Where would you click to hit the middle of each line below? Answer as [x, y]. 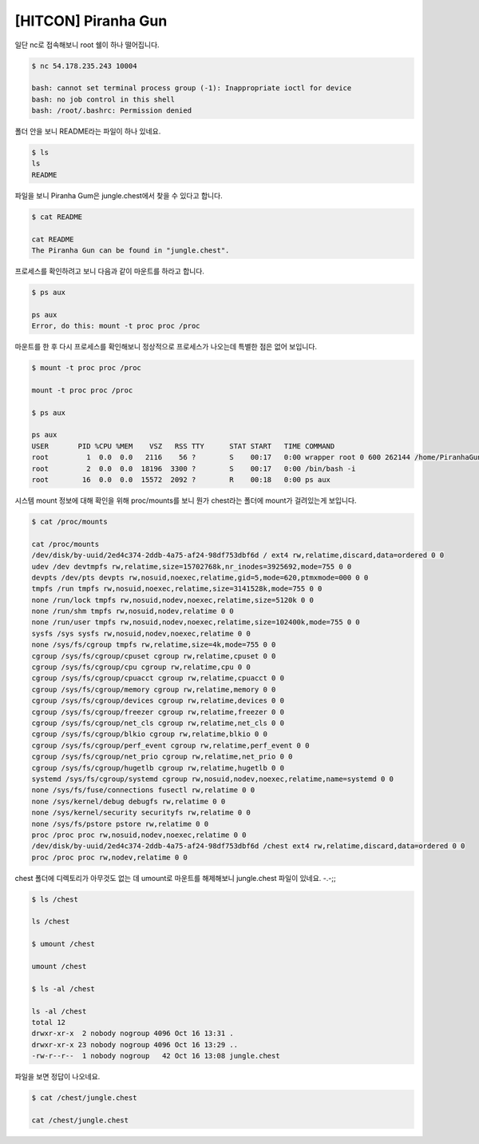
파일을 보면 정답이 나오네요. [57, 1077]
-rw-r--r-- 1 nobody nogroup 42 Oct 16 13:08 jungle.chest [156, 1056]
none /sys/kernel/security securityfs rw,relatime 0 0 [141, 813]
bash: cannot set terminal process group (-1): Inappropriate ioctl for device [192, 88]
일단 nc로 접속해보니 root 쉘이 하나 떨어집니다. [87, 45]
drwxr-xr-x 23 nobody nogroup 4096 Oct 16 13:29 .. [135, 1044]
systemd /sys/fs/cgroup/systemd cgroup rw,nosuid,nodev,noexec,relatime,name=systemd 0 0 [213, 779]
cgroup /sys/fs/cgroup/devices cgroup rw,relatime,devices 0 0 [158, 701]
